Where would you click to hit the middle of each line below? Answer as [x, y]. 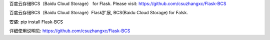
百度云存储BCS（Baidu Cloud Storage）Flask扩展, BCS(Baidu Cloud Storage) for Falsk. [99, 13]
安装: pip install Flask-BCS [36, 22]
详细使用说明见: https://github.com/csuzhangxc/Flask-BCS [70, 31]
